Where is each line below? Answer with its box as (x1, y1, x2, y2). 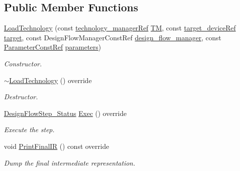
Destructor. (4, 91, 38, 102)
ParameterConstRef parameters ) (4, 42, 101, 52)
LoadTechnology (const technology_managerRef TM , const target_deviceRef (4, 23, 236, 33)
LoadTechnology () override (9, 75, 92, 85)
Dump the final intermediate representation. (4, 157, 136, 168)
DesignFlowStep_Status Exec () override (4, 108, 127, 118)
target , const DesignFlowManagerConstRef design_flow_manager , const (4, 32, 221, 42)
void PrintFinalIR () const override (4, 141, 109, 151)
